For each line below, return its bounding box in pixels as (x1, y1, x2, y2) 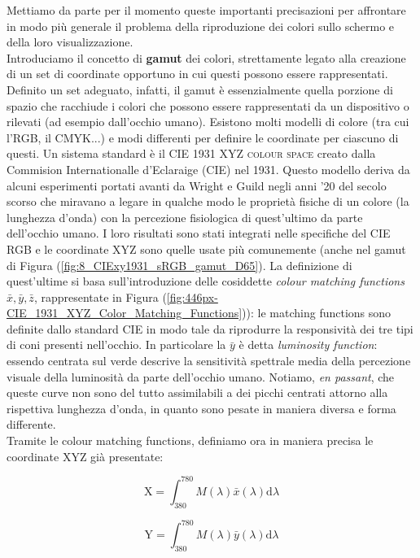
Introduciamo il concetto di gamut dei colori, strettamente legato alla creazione (7, 49, 406, 66)
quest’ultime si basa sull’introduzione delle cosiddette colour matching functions (7, 272, 405, 290)
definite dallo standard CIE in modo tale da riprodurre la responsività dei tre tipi (7, 320, 413, 337)
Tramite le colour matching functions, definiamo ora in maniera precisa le (7, 432, 374, 449)
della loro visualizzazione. (7, 33, 133, 50)
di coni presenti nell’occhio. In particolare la (7, 336, 226, 353)
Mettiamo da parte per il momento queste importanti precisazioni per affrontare (7, 2, 406, 18)
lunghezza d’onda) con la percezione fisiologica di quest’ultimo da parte (7, 208, 363, 225)
